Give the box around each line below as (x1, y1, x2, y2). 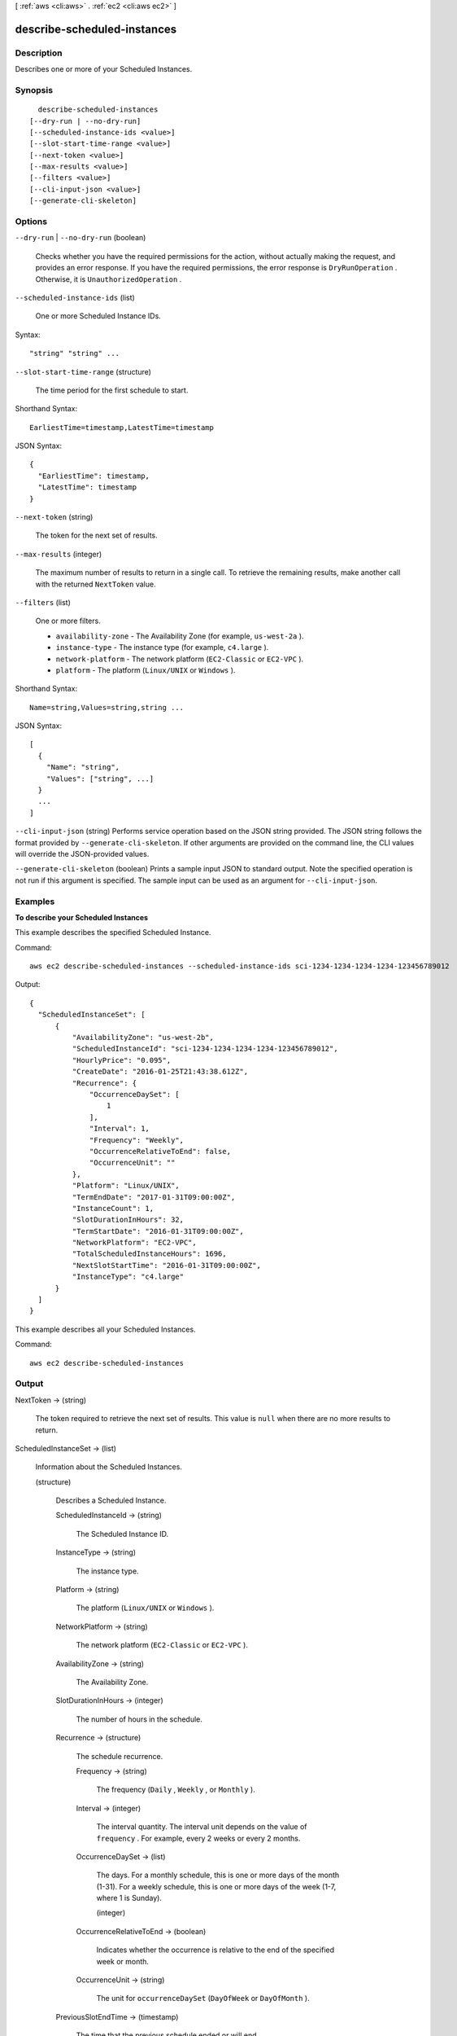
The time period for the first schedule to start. (35, 385, 189, 395)
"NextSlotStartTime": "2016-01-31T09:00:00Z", (72, 1261, 262, 1270)
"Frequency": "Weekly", (89, 1135, 185, 1144)
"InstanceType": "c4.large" (72, 1272, 185, 1282)
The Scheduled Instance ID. (76, 1529, 169, 1538)
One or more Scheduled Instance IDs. (35, 311, 162, 321)
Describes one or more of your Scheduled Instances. (15, 64, 193, 74)
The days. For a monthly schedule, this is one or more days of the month (96, 1870, 340, 1880)
